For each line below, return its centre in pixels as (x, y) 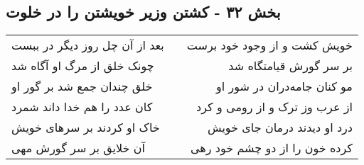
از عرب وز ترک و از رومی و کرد (274, 107)
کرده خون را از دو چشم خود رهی (272, 148)
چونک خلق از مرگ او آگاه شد (83, 66)
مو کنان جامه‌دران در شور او (284, 86)
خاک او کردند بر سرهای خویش (86, 127)
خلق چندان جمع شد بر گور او (82, 86)
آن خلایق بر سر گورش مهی (79, 148)
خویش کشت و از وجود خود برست (269, 45)
